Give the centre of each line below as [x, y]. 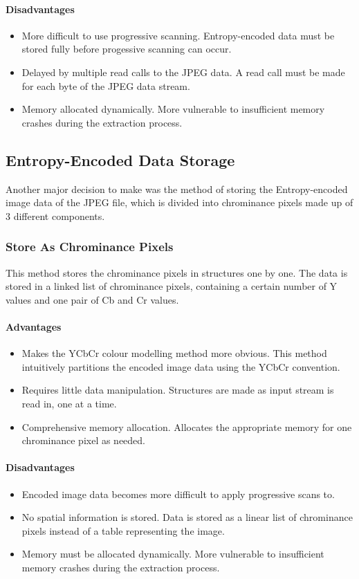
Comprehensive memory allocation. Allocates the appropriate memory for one [187, 426]
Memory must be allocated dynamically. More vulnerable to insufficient [173, 554]
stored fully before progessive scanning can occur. [127, 49]
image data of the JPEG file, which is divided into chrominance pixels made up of [179, 202]
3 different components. [55, 215]
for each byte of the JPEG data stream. [106, 85]
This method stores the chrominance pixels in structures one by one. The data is [177, 272]
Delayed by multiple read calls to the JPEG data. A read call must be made [183, 72]
